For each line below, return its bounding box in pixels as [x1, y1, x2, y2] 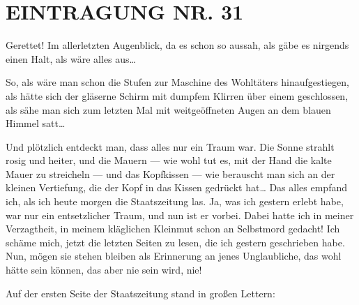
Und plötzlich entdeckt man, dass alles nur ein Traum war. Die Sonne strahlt [6, 139, 335, 154]
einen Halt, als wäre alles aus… [6, 51, 136, 66]
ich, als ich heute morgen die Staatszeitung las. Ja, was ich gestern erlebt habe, [6, 194, 344, 209]
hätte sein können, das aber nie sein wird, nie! [6, 262, 202, 277]
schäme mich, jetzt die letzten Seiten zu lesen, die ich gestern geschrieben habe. [6, 235, 345, 249]
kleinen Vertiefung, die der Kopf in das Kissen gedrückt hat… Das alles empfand [6, 180, 347, 195]
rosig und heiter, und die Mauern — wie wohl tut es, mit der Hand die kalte [6, 153, 332, 168]
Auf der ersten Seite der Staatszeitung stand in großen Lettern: [6, 285, 275, 300]
